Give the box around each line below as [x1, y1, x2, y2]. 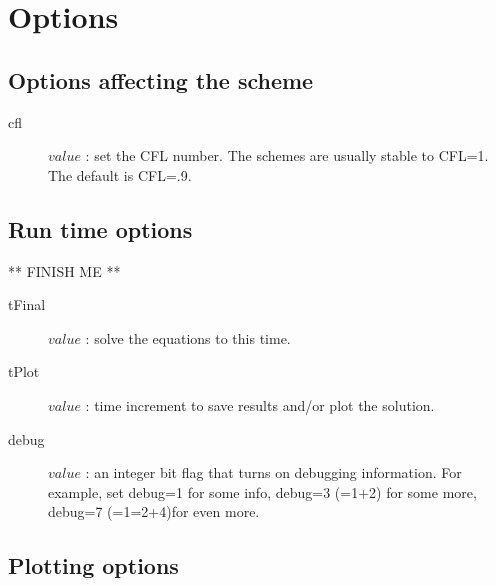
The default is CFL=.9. [48, 164, 192, 185]
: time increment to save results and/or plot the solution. [85, 394, 435, 415]
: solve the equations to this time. [85, 327, 291, 348]
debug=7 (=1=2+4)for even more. [48, 501, 260, 522]
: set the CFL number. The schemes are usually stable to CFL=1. [85, 145, 489, 166]
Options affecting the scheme [8, 64, 314, 95]
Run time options [8, 213, 193, 244]
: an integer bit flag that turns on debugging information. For [85, 462, 462, 483]
